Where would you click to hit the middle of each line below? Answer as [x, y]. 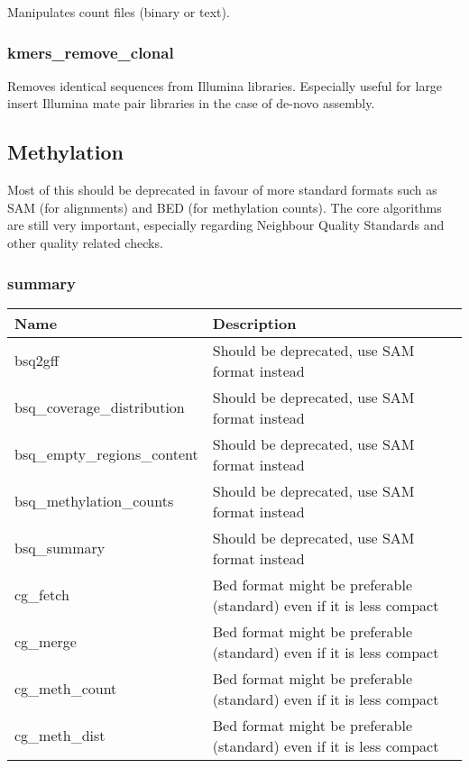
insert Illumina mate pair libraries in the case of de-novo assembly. [191, 103]
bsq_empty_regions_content [106, 454]
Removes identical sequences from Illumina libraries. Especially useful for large [225, 85]
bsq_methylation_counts [94, 501]
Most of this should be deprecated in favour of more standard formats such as [222, 190]
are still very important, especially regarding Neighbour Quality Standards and [226, 225]
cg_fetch [42, 595]
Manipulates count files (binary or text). [119, 12]
